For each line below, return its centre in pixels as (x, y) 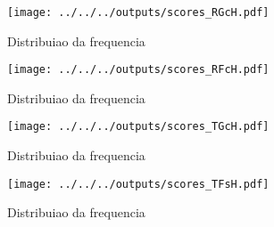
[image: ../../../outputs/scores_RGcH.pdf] (138, 12)
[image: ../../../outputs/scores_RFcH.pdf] (138, 70)
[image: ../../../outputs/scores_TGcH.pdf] (138, 127)
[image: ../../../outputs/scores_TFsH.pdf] (138, 184)
